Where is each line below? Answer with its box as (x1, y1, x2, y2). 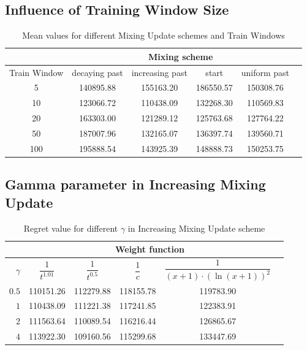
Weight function (115, 243, 184, 256)
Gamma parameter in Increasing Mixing (5, 175, 266, 194)
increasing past (131, 66, 188, 78)
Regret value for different (23, 221, 118, 234)
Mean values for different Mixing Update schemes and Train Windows (22, 29, 285, 42)
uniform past (241, 66, 290, 78)
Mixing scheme (148, 50, 213, 63)
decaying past (72, 66, 123, 78)
